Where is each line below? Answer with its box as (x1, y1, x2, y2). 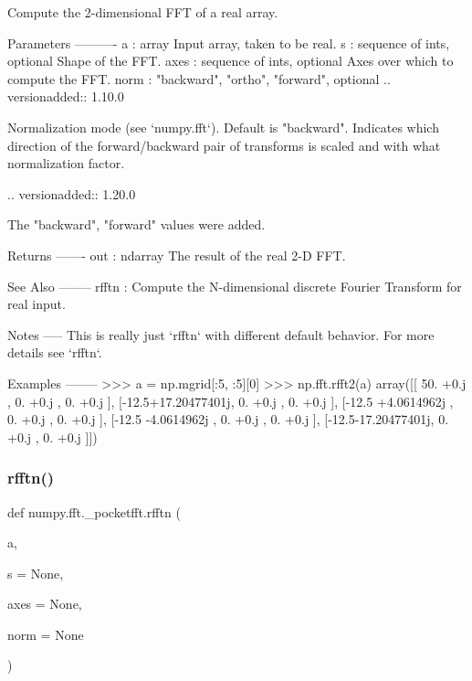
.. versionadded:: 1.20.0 (7, 184, 136, 203)
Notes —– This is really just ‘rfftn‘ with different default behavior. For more (7, 325, 435, 344)
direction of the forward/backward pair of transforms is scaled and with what (7, 135, 441, 154)
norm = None (7, 624, 84, 644)
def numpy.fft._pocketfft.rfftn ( (7, 502, 181, 521)
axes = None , (7, 594, 82, 613)
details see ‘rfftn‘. (7, 343, 102, 362)
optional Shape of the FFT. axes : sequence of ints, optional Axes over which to (7, 51, 454, 70)
